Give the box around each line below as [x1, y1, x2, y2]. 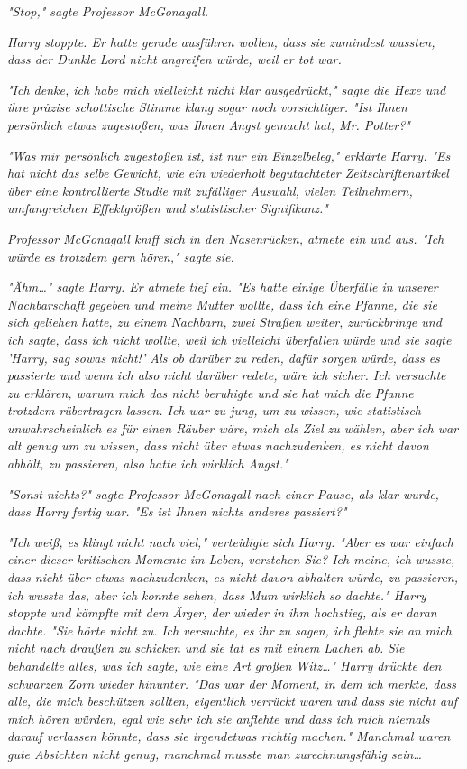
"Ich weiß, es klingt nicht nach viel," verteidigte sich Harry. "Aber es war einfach [7, 532, 453, 551]
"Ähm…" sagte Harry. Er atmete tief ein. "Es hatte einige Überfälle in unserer [7, 277, 438, 296]
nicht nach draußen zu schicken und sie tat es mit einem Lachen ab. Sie [7, 638, 405, 657]
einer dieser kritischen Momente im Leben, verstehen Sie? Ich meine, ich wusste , [7, 550, 455, 569]
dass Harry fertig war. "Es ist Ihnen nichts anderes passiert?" [7, 502, 347, 521]
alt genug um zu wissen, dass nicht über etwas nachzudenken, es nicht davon [7, 436, 429, 455]
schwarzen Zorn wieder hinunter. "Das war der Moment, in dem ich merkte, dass [7, 673, 457, 692]
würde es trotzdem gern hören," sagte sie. [7, 246, 234, 265]
